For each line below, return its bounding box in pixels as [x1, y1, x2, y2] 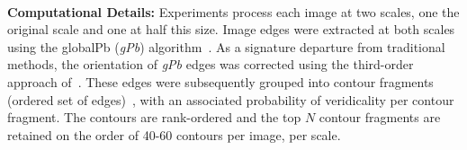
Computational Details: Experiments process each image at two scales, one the [7, 2, 460, 21]
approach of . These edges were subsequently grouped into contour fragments [7, 72, 434, 91]
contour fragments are [319, 108, 441, 127]
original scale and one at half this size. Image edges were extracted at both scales [7, 20, 455, 39]
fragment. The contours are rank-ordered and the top [7, 108, 301, 127]
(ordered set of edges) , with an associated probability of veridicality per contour [7, 90, 454, 109]
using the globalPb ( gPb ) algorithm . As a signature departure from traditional [7, 37, 445, 56]
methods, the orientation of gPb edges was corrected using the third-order [7, 55, 414, 74]
